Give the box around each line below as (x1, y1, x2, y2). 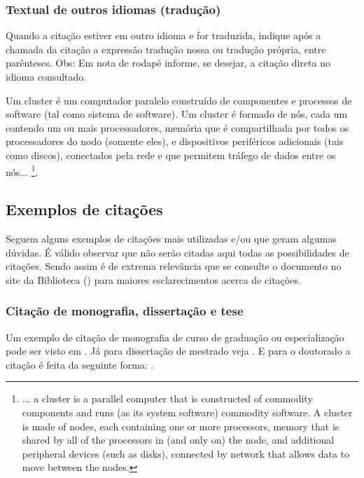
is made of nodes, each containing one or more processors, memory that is (22, 418, 339, 433)
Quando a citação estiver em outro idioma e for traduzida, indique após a (6, 28, 321, 43)
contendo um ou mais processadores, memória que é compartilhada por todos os (6, 120, 349, 135)
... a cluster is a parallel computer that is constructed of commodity (22, 391, 313, 406)
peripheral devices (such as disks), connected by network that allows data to (22, 446, 350, 460)
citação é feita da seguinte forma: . (6, 357, 154, 371)
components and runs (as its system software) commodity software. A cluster (22, 404, 353, 419)
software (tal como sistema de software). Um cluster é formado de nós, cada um (6, 107, 348, 121)
